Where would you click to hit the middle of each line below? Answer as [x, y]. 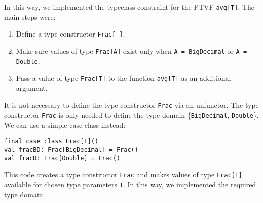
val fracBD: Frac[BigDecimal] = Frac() [71, 150]
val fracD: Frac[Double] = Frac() [62, 158]
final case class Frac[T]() [51, 141]
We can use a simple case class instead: [65, 125]
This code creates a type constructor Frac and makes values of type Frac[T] [123, 174]
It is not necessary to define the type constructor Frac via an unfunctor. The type [131, 105]
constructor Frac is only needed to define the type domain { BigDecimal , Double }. [131, 115]
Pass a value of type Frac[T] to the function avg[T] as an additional [123, 78]
